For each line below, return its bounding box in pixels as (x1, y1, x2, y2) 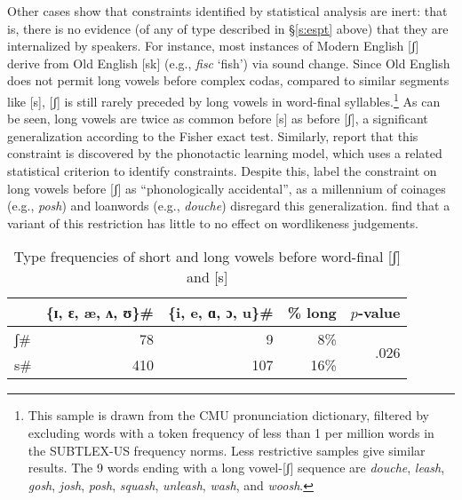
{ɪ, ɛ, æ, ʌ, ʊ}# (45, 302, 154, 323)
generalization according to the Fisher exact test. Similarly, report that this (7, 126, 418, 145)
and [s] (187, 266, 228, 288)
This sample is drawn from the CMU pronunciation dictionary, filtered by (28, 406, 429, 425)
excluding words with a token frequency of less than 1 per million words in (28, 423, 434, 441)
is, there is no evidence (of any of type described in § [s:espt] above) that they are (7, 19, 449, 37)
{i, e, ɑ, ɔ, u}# (167, 302, 274, 323)
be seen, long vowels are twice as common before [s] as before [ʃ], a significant (7, 109, 428, 128)
